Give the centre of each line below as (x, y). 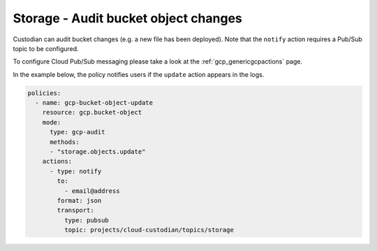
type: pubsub (87, 220)
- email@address (92, 191)
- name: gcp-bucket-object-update (94, 103)
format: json (79, 200)
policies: (44, 93)
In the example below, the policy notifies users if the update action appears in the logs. (139, 74)
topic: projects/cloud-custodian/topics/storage (149, 230)
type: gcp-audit (77, 132)
